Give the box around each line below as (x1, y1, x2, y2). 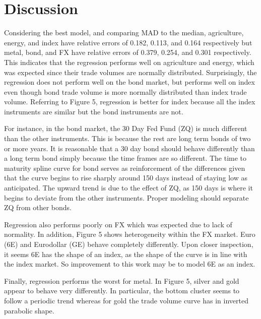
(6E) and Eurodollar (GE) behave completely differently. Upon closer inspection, (4, 239, 253, 249)
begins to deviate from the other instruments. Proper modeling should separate (4, 192, 249, 203)
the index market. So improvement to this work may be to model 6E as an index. (4, 259, 255, 269)
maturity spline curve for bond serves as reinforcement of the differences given (4, 162, 245, 173)
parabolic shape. (4, 305, 54, 315)
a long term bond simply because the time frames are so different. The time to (4, 153, 247, 163)
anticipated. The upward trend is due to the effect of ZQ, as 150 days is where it (4, 182, 253, 193)
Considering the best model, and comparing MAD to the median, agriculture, (4, 27, 244, 38)
